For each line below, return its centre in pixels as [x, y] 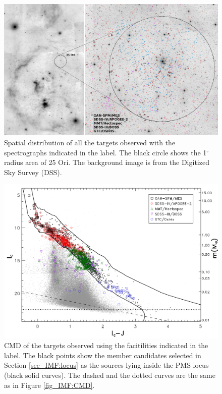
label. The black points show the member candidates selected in [103, 355]
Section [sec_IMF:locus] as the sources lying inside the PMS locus [106, 365]
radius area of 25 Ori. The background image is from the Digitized [107, 162]
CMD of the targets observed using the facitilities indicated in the [106, 345]
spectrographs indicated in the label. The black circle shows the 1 [105, 152]
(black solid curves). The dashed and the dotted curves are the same [110, 375]
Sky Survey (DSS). [33, 172]
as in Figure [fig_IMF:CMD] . [49, 385]
